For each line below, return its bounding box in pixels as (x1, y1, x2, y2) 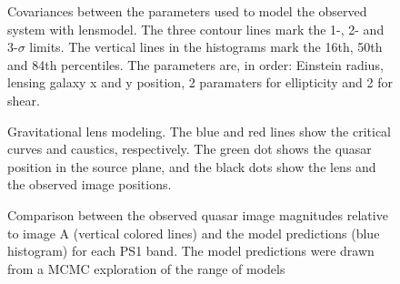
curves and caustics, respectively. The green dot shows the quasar (7, 139, 372, 158)
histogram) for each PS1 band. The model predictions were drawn (7, 241, 375, 260)
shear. (7, 90, 40, 109)
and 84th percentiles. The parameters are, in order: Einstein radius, (7, 55, 384, 74)
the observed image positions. (7, 175, 172, 194)
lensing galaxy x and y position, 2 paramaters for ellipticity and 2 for (7, 73, 393, 92)
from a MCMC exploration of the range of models (7, 259, 285, 278)
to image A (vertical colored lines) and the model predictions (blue (7, 223, 380, 242)
